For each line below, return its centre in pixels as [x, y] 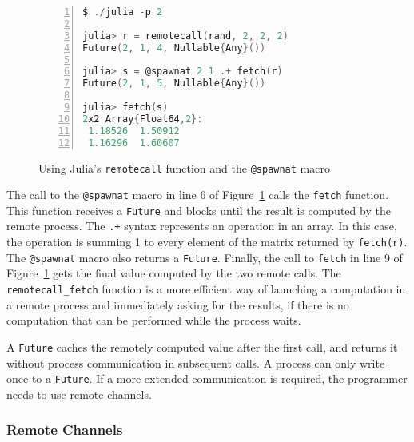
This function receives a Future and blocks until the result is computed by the [199, 210]
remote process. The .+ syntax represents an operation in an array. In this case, [202, 226]
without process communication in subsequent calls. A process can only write [196, 362]
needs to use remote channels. [79, 394]
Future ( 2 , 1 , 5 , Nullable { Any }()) [174, 84]
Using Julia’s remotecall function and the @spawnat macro [184, 167]
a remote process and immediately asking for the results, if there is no [178, 304]
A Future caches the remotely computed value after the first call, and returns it [202, 346]
